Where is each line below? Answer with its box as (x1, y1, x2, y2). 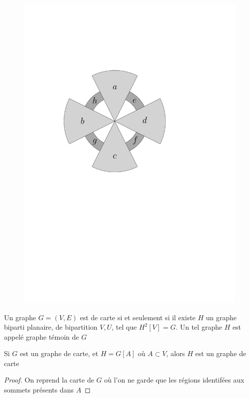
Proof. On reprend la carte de (4, 375, 94, 385)
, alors (166, 348, 185, 359)
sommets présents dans (4, 385, 74, 395)
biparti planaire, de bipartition (4, 322, 98, 332)
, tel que (112, 322, 137, 332)
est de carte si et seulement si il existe (80, 312, 196, 322)
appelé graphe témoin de (4, 331, 79, 342)
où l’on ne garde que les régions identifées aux (104, 375, 245, 385)
